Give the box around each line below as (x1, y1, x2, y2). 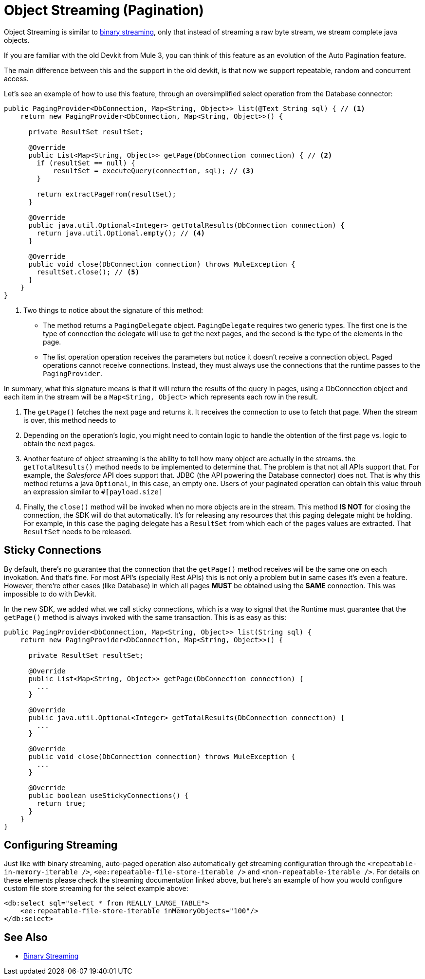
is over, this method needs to (23, 416, 116, 424)
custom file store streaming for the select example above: (4, 884, 188, 893)
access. (4, 74, 29, 83)
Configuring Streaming (4, 839, 118, 852)
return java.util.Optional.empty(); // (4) (37, 229, 205, 237)
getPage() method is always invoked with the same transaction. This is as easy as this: (4, 613, 286, 621)
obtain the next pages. (23, 439, 95, 448)
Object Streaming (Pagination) (4, 2, 204, 18)
